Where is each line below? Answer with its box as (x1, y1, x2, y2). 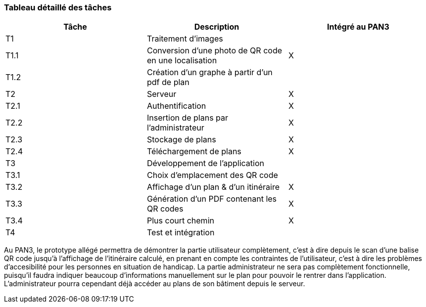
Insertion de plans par (146, 113, 229, 123)
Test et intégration (146, 227, 215, 238)
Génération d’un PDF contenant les (146, 194, 277, 204)
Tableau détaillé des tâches (4, 2, 112, 12)
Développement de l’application (146, 158, 265, 169)
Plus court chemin (146, 216, 214, 226)
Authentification (146, 101, 206, 111)
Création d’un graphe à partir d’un (146, 67, 273, 78)
